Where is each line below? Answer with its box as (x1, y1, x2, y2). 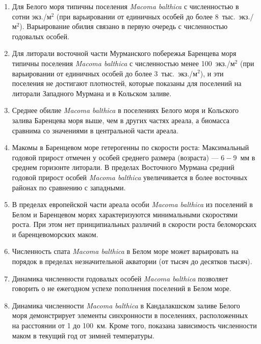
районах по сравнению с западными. (12, 182, 126, 192)
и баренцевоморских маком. (12, 228, 98, 239)
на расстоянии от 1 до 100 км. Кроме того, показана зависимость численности (12, 320, 257, 331)
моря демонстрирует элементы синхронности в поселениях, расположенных (12, 310, 248, 321)
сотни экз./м (12, 11, 51, 21)
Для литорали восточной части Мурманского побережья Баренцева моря (12, 48, 237, 59)
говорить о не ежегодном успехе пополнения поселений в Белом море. (12, 283, 231, 294)
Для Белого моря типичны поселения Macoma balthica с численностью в (12, 1, 239, 11)
